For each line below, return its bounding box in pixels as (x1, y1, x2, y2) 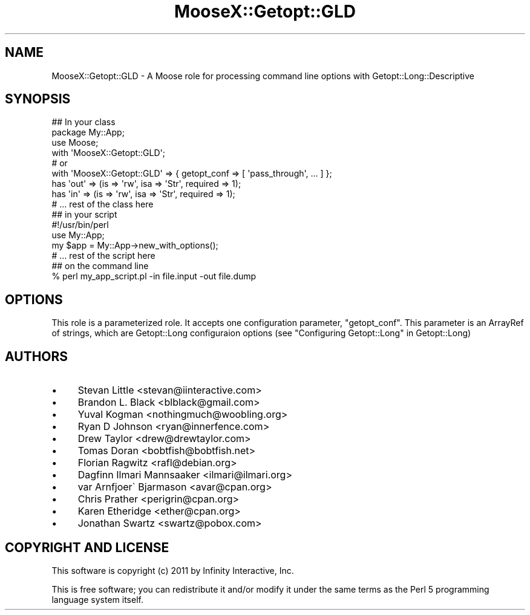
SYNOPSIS (5, 91, 71, 107)
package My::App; (51, 127, 125, 138)
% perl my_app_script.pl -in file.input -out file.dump (51, 271, 257, 282)
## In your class (51, 117, 116, 128)
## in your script (51, 209, 117, 220)
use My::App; (51, 230, 105, 241)
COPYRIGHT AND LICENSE (5, 539, 169, 555)
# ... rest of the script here (51, 250, 155, 261)
